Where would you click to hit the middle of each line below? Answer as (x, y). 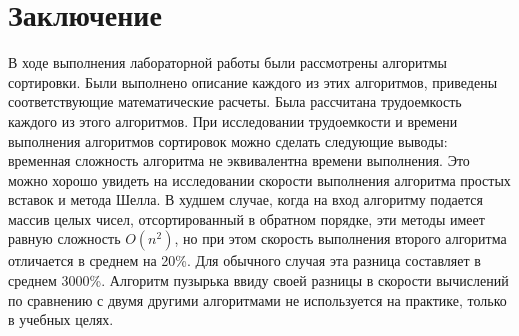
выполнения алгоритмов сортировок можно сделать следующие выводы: (228, 140)
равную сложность (64, 238)
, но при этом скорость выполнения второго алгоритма (340, 238)
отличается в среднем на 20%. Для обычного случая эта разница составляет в (244, 260)
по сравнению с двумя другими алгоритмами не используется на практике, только (257, 299)
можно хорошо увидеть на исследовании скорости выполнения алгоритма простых (259, 179)
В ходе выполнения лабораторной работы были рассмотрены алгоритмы (227, 62)
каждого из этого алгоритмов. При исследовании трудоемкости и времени (233, 120)
